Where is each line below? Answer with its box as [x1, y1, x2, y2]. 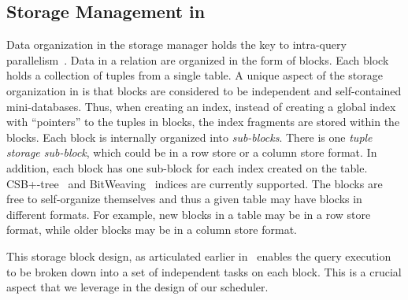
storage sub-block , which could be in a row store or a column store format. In [6, 144, 377, 161]
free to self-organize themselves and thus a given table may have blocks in [6, 191, 362, 207]
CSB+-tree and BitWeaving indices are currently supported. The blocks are [6, 175, 383, 191]
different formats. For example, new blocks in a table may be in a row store [6, 206, 371, 222]
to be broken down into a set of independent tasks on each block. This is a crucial [6, 263, 402, 280]
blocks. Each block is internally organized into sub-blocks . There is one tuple [6, 128, 373, 145]
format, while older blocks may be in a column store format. [6, 221, 297, 238]
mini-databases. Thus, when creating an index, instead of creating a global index [6, 98, 396, 114]
